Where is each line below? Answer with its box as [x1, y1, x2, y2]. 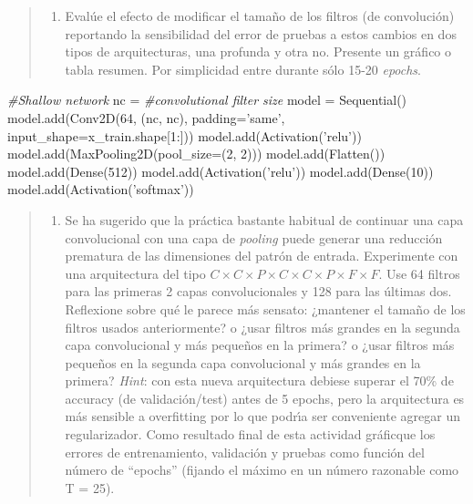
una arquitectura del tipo [65, 263, 206, 283]
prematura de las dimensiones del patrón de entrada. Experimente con [65, 246, 458, 265]
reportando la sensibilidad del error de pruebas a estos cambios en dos [65, 24, 457, 43]
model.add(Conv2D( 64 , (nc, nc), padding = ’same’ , [7, 108, 285, 127]
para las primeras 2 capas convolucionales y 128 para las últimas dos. [65, 282, 452, 301]
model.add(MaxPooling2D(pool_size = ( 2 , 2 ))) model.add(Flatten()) [7, 144, 386, 163]
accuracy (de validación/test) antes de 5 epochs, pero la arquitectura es [65, 388, 465, 407]
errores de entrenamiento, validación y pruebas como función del [65, 442, 425, 461]
